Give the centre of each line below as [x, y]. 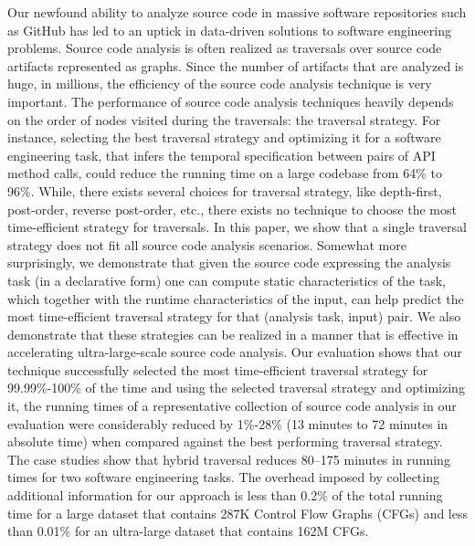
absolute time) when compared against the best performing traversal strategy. [225, 441]
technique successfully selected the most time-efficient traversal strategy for [218, 369]
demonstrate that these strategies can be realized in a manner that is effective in [233, 334]
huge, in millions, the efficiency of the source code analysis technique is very [220, 84]
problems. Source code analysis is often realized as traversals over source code [225, 48]
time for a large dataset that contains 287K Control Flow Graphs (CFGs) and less [238, 513]
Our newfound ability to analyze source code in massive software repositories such [237, 12]
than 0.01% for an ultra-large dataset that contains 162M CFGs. [188, 531]
